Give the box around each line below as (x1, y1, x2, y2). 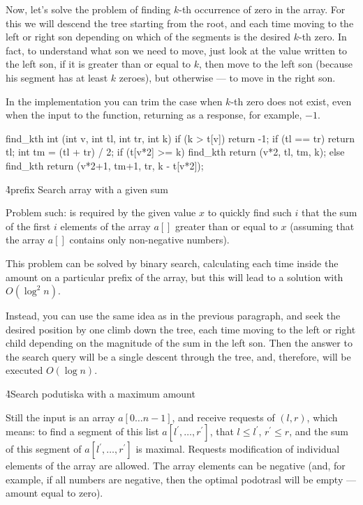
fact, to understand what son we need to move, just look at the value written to (6, 43, 348, 57)
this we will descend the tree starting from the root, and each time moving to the (6, 15, 354, 30)
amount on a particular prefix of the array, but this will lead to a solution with (6, 269, 343, 284)
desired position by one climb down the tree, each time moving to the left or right (6, 322, 356, 336)
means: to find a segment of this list (6, 424, 159, 439)
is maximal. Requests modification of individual (135, 442, 340, 456)
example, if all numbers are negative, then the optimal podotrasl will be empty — (6, 472, 356, 486)
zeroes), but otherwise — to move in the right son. (119, 70, 336, 84)
